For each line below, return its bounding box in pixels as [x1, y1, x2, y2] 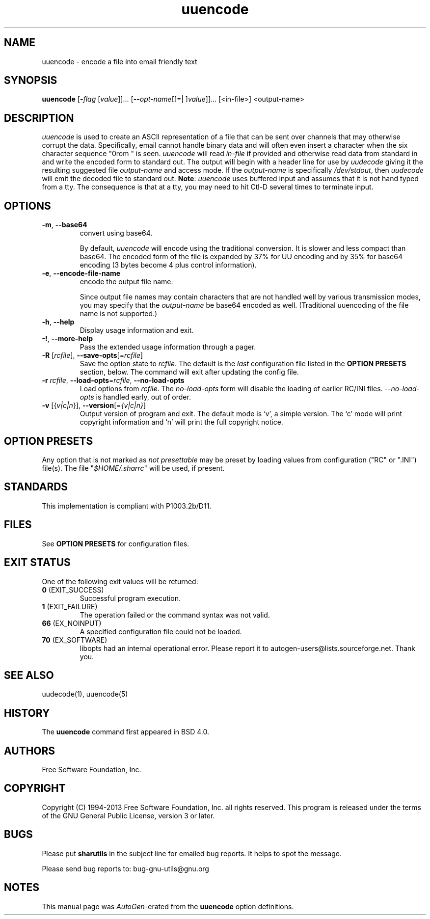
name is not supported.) [80, 309, 158, 318]
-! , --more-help [42, 334, 93, 343]
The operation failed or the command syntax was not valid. [80, 610, 270, 619]
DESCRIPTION [4, 111, 74, 124]
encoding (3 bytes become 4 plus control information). [80, 261, 257, 270]
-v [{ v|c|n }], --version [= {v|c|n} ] [42, 401, 146, 410]
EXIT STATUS [4, 556, 71, 569]
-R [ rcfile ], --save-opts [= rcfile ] [42, 351, 143, 360]
